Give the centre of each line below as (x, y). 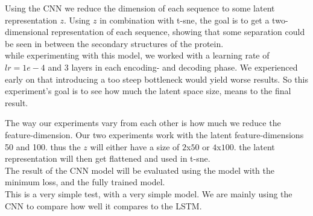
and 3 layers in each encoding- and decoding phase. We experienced (173, 67)
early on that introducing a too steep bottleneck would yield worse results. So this (156, 79)
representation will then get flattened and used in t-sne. (108, 158)
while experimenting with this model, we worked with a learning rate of (137, 55)
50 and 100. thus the (43, 146)
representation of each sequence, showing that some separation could (178, 32)
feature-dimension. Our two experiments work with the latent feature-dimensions (154, 134)
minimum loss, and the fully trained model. (85, 182)
